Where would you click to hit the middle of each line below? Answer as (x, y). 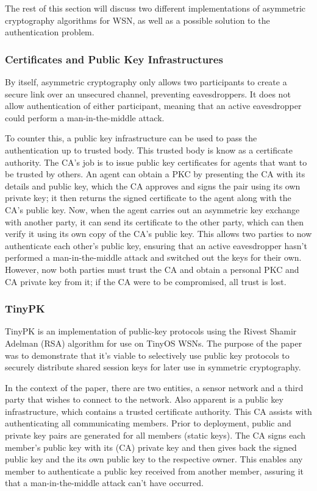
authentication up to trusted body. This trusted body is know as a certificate (149, 150)
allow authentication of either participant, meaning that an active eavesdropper (153, 106)
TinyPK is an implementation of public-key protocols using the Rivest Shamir (151, 331)
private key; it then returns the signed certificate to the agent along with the (148, 198)
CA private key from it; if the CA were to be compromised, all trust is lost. (146, 281)
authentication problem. (50, 32)
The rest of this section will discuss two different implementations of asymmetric (155, 8)
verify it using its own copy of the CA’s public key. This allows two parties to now (158, 234)
